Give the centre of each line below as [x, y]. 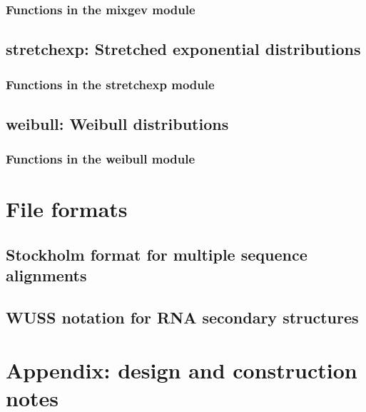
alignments [46, 275]
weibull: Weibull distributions [117, 123]
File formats [67, 209]
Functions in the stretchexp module [110, 84]
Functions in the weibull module [101, 159]
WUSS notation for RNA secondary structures [182, 317]
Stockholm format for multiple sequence [157, 254]
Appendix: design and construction [182, 370]
